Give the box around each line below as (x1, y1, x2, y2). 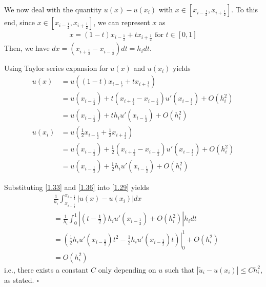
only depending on (98, 264, 156, 275)
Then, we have (4, 43, 50, 53)
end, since (4, 17, 35, 27)
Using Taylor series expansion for (4, 63, 108, 73)
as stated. (4, 274, 34, 285)
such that (165, 264, 195, 275)
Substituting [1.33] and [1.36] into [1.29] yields (4, 182, 149, 193)
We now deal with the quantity (4, 4, 102, 14)
